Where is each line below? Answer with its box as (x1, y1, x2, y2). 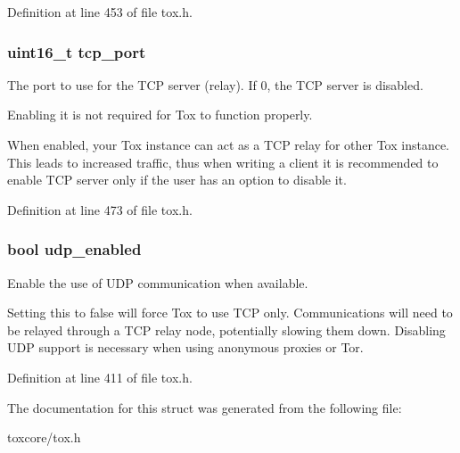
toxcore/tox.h (7, 428, 81, 447)
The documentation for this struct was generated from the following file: (7, 398, 402, 416)
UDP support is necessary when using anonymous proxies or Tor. (7, 338, 364, 357)
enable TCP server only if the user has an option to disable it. (7, 170, 347, 189)
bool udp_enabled (7, 238, 142, 260)
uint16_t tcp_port (7, 40, 146, 62)
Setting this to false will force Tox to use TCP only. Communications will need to (7, 303, 453, 322)
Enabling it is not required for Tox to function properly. (7, 105, 313, 124)
